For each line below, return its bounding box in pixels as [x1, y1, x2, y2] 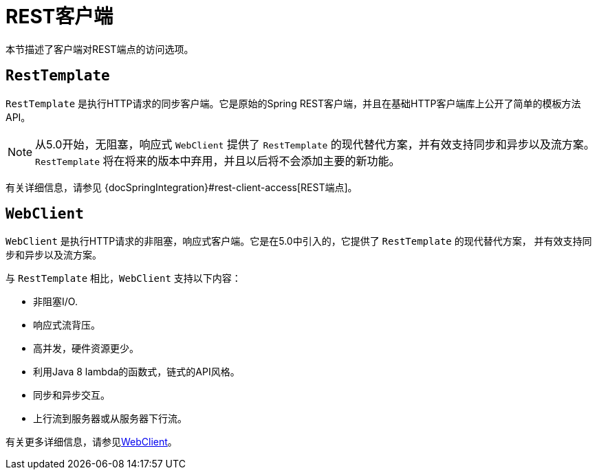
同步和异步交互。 [33, 389, 110, 401]
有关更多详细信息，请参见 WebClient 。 [6, 436, 177, 448]
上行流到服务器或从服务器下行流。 [33, 412, 187, 425]
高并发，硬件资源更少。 [33, 342, 139, 355]
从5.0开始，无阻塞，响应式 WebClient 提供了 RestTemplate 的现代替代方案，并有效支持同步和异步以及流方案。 [35, 137, 595, 151]
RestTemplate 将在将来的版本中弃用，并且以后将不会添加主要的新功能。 [35, 153, 400, 168]
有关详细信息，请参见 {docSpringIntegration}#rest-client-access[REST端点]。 [6, 181, 358, 193]
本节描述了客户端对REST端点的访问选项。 [6, 43, 194, 55]
